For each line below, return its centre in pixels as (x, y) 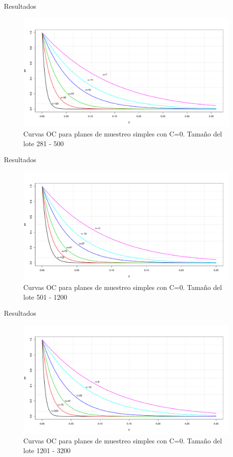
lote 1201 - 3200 (47, 450)
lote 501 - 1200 (45, 296)
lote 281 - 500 (44, 143)
